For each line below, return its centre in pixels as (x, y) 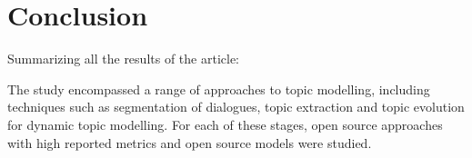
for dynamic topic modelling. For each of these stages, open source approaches (225, 124)
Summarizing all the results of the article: (123, 59)
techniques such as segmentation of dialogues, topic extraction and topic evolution (236, 107)
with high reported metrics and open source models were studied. (190, 142)
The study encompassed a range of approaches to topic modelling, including (219, 89)
